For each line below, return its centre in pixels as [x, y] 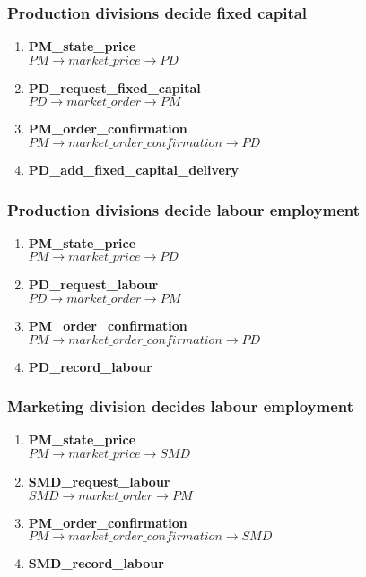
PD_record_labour [90, 366]
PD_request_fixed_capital [114, 87]
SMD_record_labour [96, 563]
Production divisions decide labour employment [184, 209]
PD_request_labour [93, 284]
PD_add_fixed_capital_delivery [134, 169]
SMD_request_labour [99, 481]
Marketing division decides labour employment [180, 406]
